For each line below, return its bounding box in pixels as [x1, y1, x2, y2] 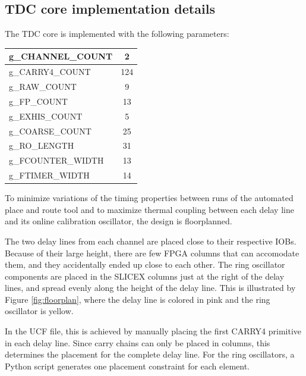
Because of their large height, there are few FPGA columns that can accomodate [5, 246, 299, 259]
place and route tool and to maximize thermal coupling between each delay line [5, 203, 294, 215]
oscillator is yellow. [5, 305, 74, 317]
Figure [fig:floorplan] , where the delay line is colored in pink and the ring [5, 293, 270, 305]
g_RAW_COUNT [9, 80, 77, 92]
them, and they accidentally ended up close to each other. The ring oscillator [5, 258, 285, 271]
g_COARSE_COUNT [9, 124, 92, 137]
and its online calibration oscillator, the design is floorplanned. [5, 215, 232, 227]
